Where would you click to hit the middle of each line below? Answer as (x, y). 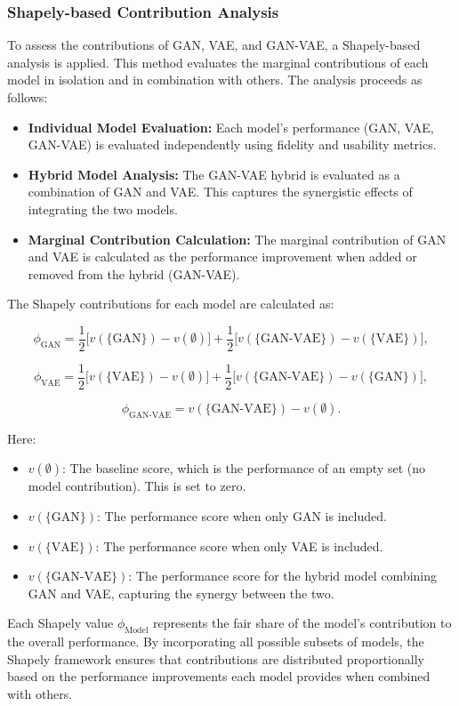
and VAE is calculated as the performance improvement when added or (222, 257)
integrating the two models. (103, 209)
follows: (28, 97)
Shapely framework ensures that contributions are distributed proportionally (216, 658)
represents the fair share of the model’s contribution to (302, 623)
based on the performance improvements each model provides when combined (219, 676)
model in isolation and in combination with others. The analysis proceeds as (215, 80)
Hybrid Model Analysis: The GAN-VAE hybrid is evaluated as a (214, 174)
